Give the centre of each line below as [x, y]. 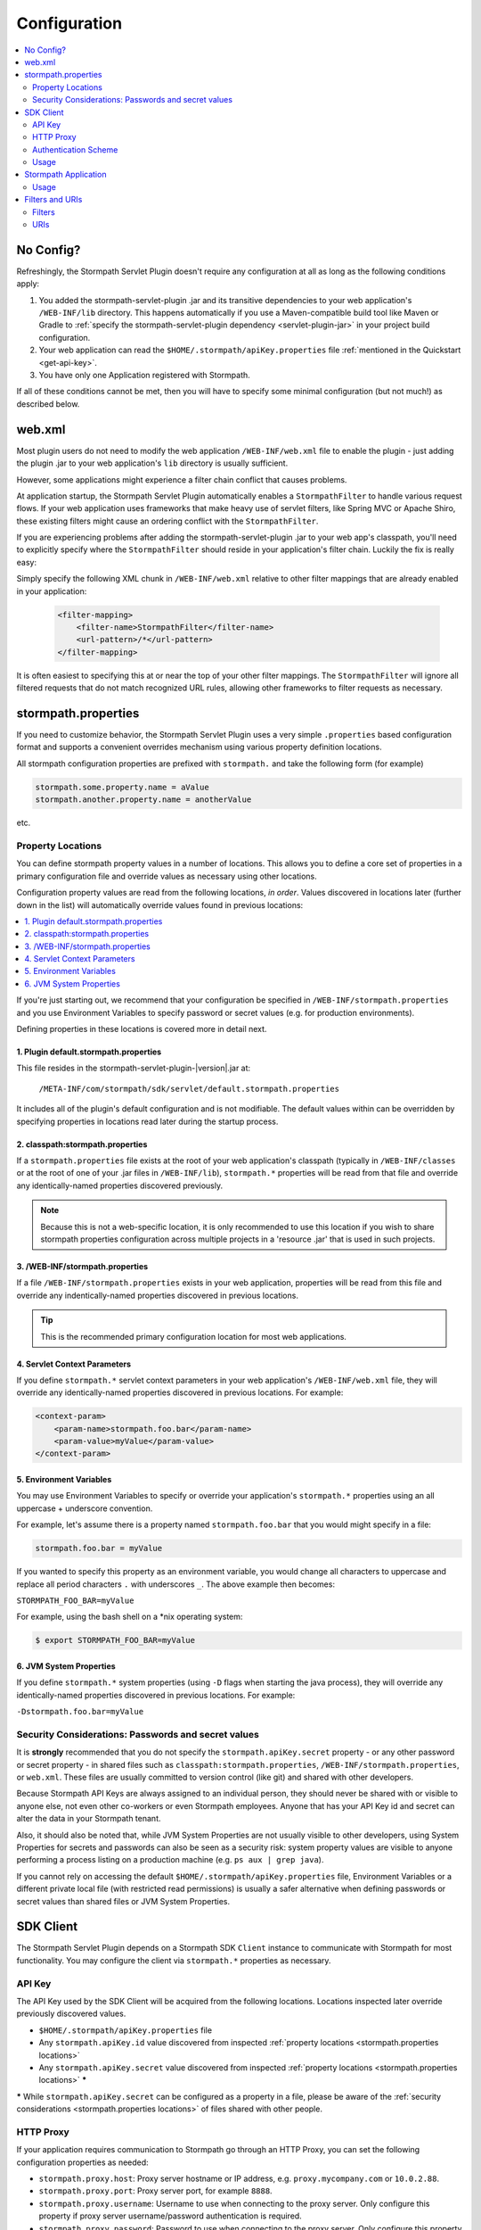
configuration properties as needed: [82, 2162]
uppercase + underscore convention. [85, 1508]
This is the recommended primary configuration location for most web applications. [194, 1336]
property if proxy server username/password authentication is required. [170, 2216]
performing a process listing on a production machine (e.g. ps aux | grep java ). [170, 1860]
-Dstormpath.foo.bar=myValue [80, 1712]
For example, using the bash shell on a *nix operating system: [130, 1617]
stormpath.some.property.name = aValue [122, 787]
